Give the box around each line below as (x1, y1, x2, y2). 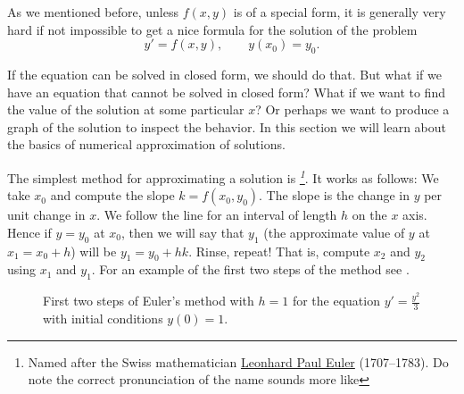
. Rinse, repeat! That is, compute (188, 241, 370, 260)
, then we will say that (121, 222, 244, 241)
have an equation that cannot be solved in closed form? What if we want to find (7, 82, 445, 101)
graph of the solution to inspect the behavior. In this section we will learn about (7, 117, 447, 136)
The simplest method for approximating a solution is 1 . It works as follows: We (7, 165, 439, 187)
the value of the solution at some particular (7, 100, 244, 119)
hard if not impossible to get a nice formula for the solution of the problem (7, 20, 418, 38)
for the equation (292, 291, 380, 310)
